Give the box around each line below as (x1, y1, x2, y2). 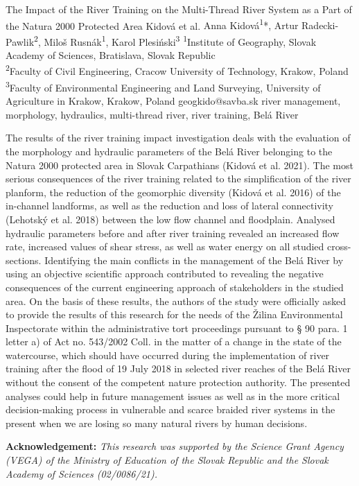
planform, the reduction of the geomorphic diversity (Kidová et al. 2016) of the (6, 184, 341, 199)
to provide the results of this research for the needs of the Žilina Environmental (6, 307, 343, 322)
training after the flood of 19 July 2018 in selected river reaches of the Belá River (6, 361, 351, 376)
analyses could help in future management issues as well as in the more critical (6, 388, 340, 403)
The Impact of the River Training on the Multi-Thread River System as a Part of (6, 2, 352, 16)
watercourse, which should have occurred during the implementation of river (6, 347, 330, 362)
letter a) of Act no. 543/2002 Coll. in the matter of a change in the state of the (6, 334, 342, 349)
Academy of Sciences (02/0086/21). (6, 466, 158, 480)
